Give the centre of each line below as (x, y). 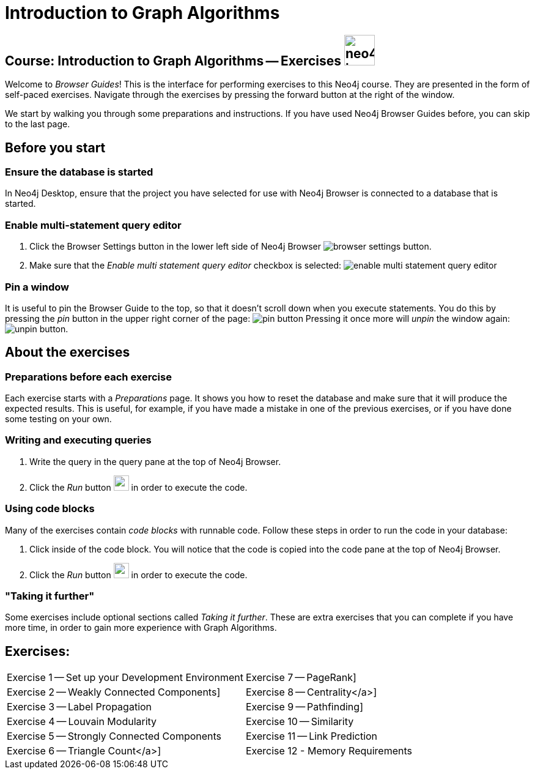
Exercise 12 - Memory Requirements (329, 751)
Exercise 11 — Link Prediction (312, 736)
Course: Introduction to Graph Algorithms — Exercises (173, 61)
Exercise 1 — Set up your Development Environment (125, 678)
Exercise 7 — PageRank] (301, 678)
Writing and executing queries (78, 440)
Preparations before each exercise (88, 377)
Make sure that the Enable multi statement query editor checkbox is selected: (186, 266)
